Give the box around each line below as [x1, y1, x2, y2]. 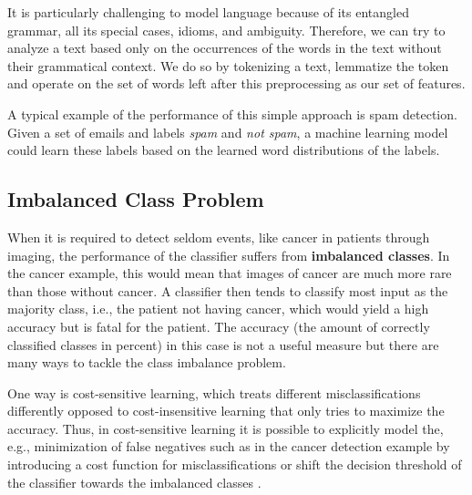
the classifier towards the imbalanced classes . [7, 472, 262, 491]
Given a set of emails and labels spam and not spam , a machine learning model [7, 122, 448, 141]
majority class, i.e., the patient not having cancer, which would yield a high [7, 299, 429, 318]
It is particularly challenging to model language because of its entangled [7, 3, 409, 21]
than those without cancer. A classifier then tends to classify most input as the [7, 281, 448, 300]
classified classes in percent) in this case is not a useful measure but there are [7, 335, 439, 354]
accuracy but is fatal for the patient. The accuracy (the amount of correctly [7, 316, 430, 335]
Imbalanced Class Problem [7, 185, 264, 213]
